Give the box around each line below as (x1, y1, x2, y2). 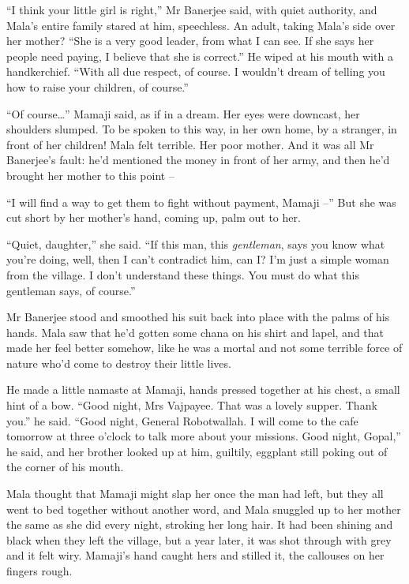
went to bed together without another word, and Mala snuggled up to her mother (6, 500, 401, 517)
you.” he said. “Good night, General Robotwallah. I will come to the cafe (6, 412, 358, 429)
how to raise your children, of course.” (6, 78, 189, 95)
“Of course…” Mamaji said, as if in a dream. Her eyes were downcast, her (6, 105, 360, 122)
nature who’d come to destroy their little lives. (6, 354, 231, 371)
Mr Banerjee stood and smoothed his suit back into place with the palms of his (6, 309, 390, 325)
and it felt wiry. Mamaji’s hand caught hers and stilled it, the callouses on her (6, 547, 385, 563)
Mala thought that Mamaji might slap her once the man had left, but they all (6, 485, 384, 502)
